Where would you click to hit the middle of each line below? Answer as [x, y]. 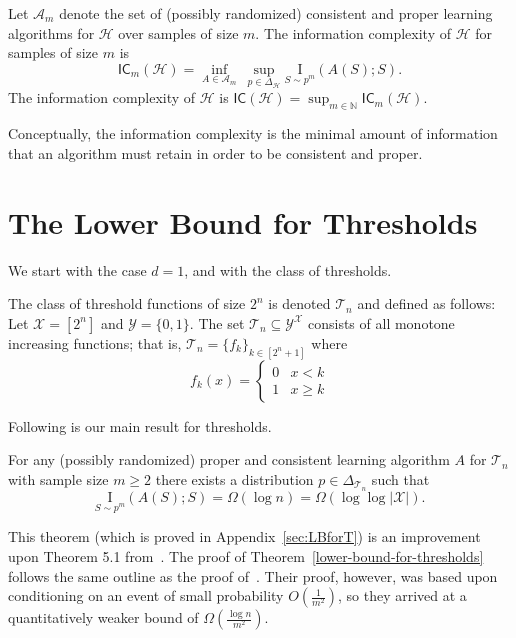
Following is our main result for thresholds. [140, 425]
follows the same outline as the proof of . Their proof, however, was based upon [253, 575]
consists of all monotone [381, 322]
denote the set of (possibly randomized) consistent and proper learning [276, 13]
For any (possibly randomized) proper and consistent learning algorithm [229, 459]
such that [400, 478]
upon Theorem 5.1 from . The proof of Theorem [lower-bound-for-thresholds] [246, 555]
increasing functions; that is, [95, 342]
